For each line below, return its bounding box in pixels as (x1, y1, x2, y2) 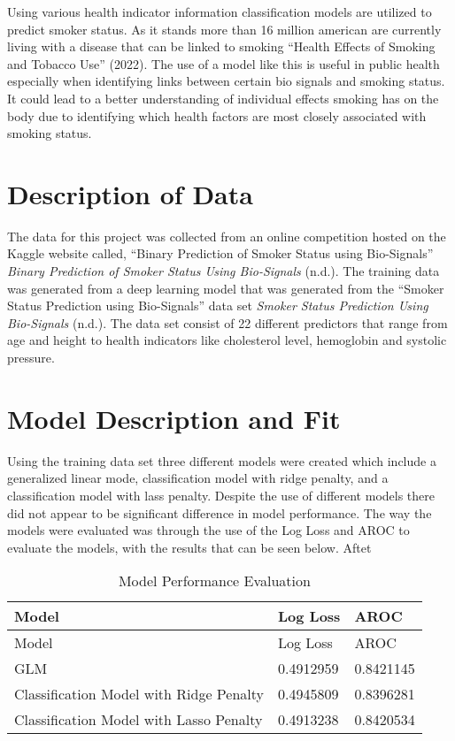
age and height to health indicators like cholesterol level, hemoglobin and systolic (7, 331, 447, 349)
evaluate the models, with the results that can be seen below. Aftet (7, 538, 372, 556)
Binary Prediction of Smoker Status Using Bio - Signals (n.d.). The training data (7, 262, 440, 280)
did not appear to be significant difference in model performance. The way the (7, 503, 432, 522)
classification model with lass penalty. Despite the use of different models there (7, 485, 435, 504)
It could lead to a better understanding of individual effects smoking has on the (7, 88, 439, 107)
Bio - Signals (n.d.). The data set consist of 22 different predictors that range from (7, 313, 448, 332)
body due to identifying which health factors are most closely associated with (7, 106, 427, 125)
